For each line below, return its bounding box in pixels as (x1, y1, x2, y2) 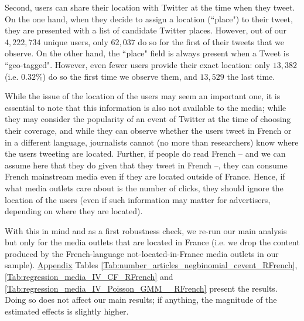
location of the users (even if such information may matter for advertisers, (5, 193, 271, 205)
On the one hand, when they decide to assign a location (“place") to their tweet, (5, 12, 293, 25)
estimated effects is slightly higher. (5, 305, 129, 317)
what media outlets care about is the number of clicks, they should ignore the (5, 181, 283, 194)
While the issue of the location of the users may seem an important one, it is (5, 90, 281, 102)
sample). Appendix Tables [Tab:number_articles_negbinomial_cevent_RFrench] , (5, 259, 298, 271)
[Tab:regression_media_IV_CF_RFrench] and (5, 271, 173, 283)
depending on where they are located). (5, 205, 143, 217)
